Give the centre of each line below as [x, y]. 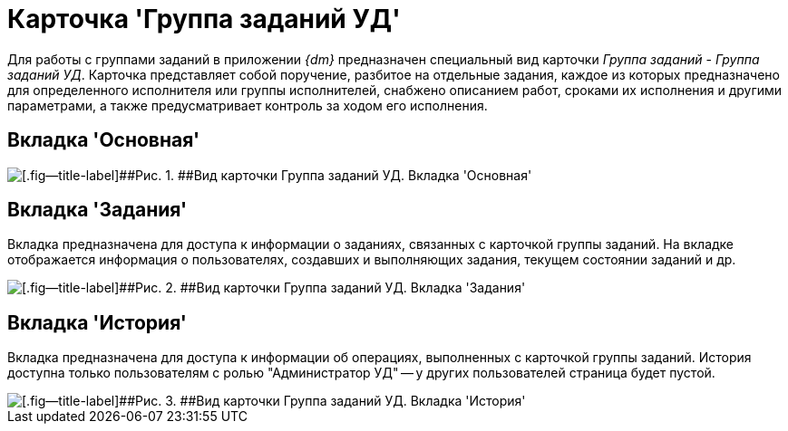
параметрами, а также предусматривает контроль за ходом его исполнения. [248, 105]
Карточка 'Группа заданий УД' [204, 19]
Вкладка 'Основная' [104, 140]
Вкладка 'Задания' [97, 210]
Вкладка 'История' [97, 322]
